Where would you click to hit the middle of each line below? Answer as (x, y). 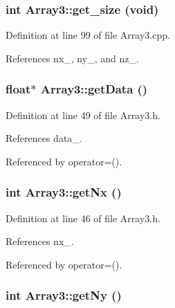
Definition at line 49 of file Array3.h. (83, 115)
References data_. (44, 138)
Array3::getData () (94, 89)
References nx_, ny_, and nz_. (72, 58)
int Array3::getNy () (64, 295)
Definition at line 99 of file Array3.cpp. (88, 35)
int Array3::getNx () (64, 192)
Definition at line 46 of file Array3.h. (83, 218)
